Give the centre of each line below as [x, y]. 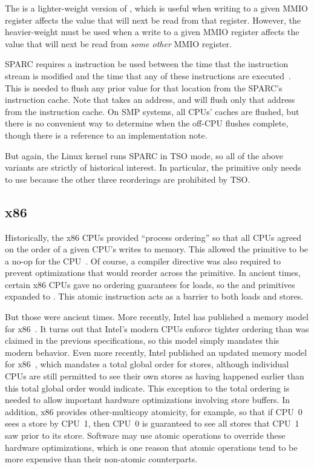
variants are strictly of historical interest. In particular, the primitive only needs [153, 167]
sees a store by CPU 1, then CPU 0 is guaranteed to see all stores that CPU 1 [152, 423]
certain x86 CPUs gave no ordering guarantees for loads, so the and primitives [150, 284]
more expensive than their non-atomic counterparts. [101, 459]
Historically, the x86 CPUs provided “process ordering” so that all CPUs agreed [153, 237]
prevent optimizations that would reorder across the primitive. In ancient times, [153, 273]
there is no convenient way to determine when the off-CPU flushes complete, [147, 123]
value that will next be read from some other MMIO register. [118, 43]
